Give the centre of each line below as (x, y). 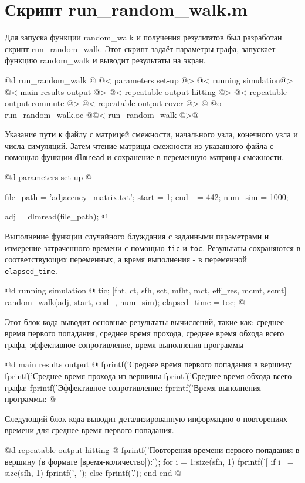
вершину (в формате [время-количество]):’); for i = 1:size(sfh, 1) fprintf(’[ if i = (149, 461)
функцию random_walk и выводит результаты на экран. (105, 60)
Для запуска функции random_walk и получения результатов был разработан (143, 37)
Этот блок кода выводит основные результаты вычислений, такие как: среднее (144, 321)
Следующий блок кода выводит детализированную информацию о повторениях (146, 418)
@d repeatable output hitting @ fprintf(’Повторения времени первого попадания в (152, 449)
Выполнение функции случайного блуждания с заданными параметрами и (137, 236)
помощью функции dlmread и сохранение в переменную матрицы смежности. (144, 157)
